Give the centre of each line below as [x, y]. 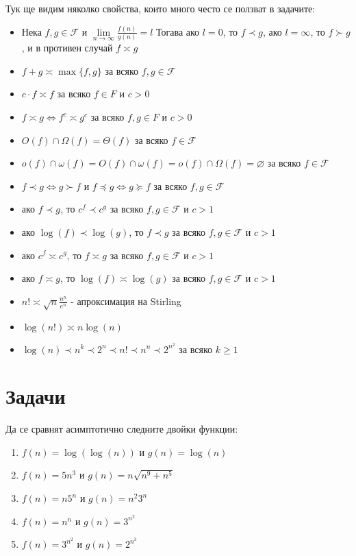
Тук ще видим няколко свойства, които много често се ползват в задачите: [161, 8]
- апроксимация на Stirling [126, 301]
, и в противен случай [67, 48]
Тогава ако [178, 31]
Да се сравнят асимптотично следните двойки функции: [122, 429]
